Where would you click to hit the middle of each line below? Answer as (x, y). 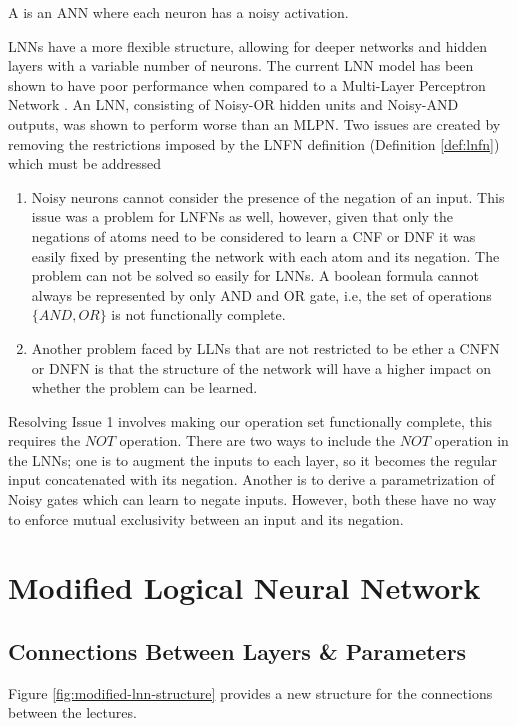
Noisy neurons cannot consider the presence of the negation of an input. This (268, 196)
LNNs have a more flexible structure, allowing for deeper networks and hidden (247, 45)
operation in (471, 440)
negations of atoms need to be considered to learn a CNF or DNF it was (253, 235)
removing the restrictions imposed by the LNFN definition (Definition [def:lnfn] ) (254, 143)
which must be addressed (85, 163)
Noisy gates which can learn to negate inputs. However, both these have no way (252, 499)
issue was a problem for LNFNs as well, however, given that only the (242, 216)
